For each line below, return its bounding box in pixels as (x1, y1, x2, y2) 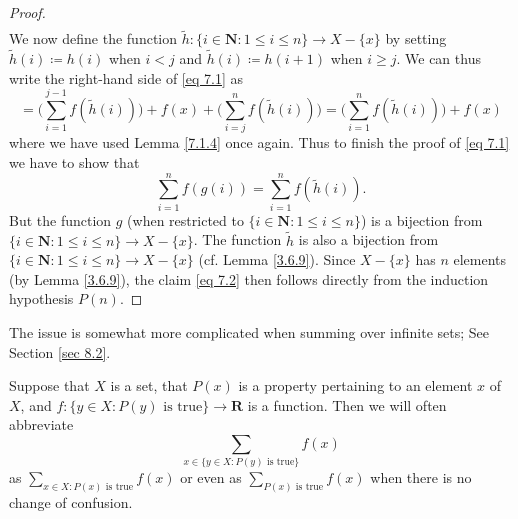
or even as (180, 467, 242, 488)
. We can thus (396, 48, 481, 69)
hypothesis (9, 288, 74, 309)
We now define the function (9, 28, 178, 49)
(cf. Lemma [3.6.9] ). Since (198, 249, 356, 270)
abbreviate (9, 414, 74, 435)
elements (453, 249, 507, 270)
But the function (9, 209, 112, 230)
